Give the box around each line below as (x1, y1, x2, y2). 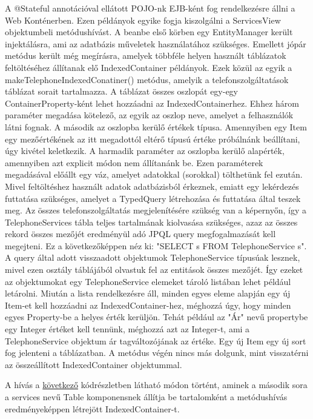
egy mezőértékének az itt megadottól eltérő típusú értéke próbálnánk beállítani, (5, 132, 300, 145)
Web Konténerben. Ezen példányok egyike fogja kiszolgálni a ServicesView (5, 13, 281, 26)
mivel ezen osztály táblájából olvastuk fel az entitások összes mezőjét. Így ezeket (5, 263, 303, 276)
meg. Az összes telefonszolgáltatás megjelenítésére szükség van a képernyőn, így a (5, 204, 306, 216)
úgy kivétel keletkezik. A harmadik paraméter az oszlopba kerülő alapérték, (5, 144, 285, 157)
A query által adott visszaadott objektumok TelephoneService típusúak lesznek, (5, 251, 300, 264)
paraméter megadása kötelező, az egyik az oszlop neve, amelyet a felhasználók (5, 109, 294, 121)
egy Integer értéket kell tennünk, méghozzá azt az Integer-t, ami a (5, 323, 250, 335)
